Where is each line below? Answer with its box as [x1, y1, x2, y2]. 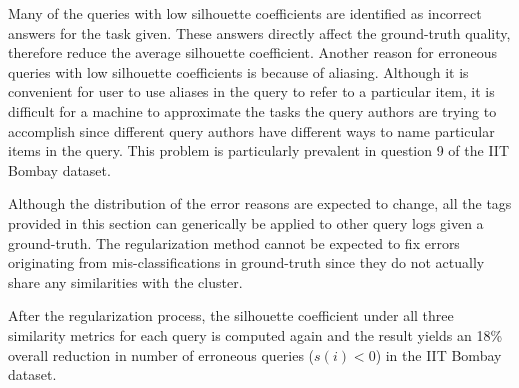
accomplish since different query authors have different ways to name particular [8, 120, 495, 141]
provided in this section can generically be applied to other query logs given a [8, 212, 484, 233]
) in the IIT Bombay [375, 344, 502, 365]
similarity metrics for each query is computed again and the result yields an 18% [8, 324, 503, 345]
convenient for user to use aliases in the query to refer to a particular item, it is [8, 81, 495, 102]
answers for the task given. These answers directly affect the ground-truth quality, [8, 22, 511, 43]
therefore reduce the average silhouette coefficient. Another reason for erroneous [8, 42, 497, 63]
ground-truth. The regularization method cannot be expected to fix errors [8, 232, 460, 253]
